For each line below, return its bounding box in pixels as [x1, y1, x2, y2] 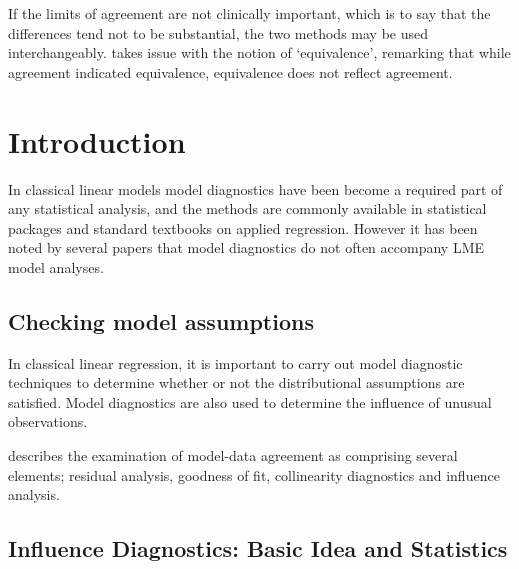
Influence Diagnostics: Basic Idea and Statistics [8, 533, 508, 564]
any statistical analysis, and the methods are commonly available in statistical [8, 198, 487, 219]
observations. [8, 411, 88, 432]
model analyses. [8, 256, 104, 277]
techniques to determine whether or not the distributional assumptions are [8, 372, 465, 393]
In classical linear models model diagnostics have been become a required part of [8, 178, 503, 199]
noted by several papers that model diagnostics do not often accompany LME [8, 237, 484, 258]
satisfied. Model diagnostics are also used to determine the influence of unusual [8, 391, 492, 412]
